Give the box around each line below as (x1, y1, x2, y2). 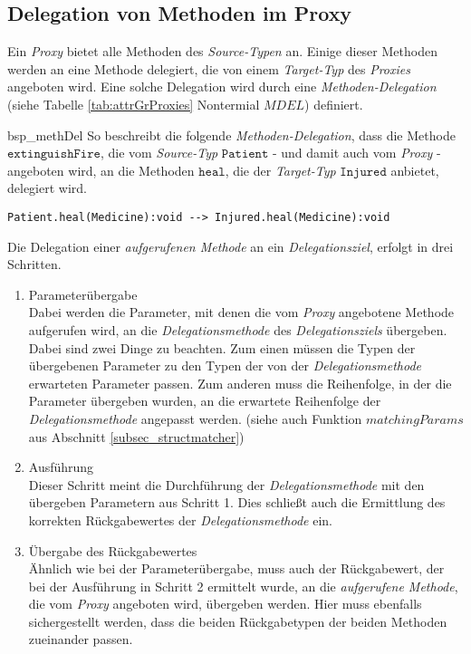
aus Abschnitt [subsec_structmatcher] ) (28, 427, 245, 446)
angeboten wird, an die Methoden (7, 160, 195, 179)
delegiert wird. (7, 178, 87, 197)
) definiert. (304, 94, 363, 113)
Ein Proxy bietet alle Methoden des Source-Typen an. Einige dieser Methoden (7, 42, 437, 61)
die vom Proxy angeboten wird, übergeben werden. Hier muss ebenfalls (28, 594, 422, 613)
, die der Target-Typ (225, 160, 336, 179)
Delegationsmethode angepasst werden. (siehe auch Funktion (28, 409, 362, 428)
